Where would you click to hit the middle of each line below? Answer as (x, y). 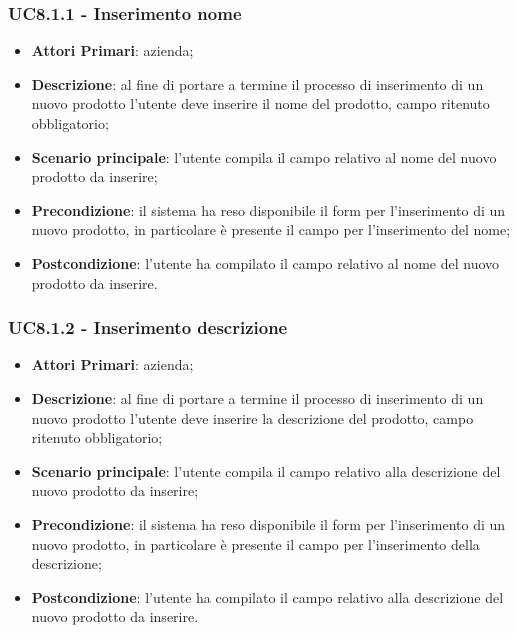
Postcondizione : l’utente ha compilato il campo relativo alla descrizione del (267, 596)
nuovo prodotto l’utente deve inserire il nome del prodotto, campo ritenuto (260, 103)
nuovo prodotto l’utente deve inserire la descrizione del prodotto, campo (252, 417)
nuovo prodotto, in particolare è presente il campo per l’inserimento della (255, 543)
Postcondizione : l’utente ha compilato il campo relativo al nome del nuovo (265, 262)
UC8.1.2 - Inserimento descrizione (148, 327)
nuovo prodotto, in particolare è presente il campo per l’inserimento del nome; (271, 229)
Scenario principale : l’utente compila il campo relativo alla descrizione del (266, 470)
